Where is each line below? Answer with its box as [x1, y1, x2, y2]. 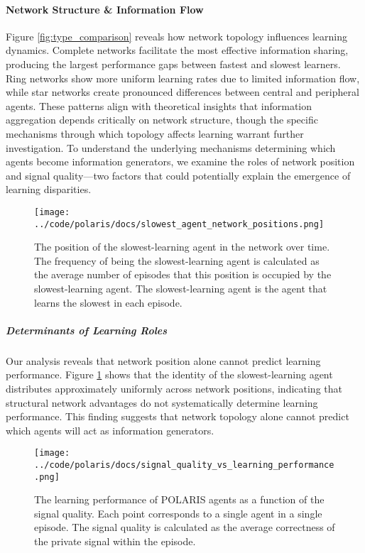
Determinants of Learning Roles [6, 322, 168, 337]
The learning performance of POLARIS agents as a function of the [34, 492, 325, 507]
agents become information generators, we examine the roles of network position [6, 154, 355, 169]
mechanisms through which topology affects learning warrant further [6, 126, 304, 141]
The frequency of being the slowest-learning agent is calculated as [34, 253, 320, 268]
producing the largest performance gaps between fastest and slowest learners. [6, 56, 341, 71]
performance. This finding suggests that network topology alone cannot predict [6, 409, 349, 424]
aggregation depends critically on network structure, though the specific [6, 112, 318, 127]
